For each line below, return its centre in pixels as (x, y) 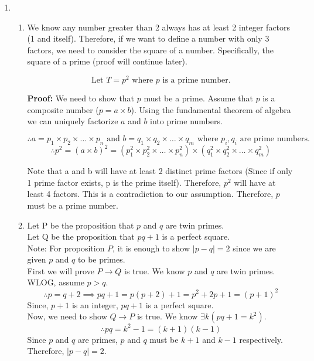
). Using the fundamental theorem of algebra (211, 109)
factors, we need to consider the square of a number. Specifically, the (150, 50)
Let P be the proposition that (81, 225)
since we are (254, 248)
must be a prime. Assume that (198, 98)
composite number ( (63, 109)
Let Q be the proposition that (81, 236)
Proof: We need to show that (81, 98)
